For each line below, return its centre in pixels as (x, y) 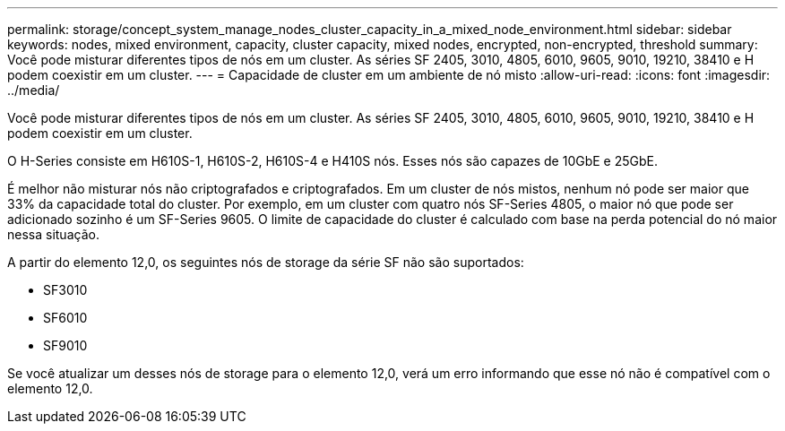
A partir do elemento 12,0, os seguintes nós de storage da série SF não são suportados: (266, 262)
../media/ (34, 90)
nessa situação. (53, 234)
